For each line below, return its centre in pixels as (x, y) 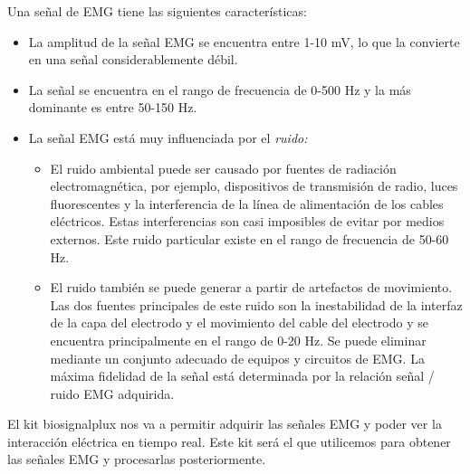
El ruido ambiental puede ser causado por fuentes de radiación (223, 168)
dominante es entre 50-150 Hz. (113, 107)
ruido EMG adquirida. (112, 393)
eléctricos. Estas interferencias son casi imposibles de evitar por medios (247, 221)
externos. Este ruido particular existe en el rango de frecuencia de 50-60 (249, 238)
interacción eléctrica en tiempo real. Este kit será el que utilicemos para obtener (229, 441)
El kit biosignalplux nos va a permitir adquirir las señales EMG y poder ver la (225, 424)
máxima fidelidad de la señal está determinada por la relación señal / (242, 376)
